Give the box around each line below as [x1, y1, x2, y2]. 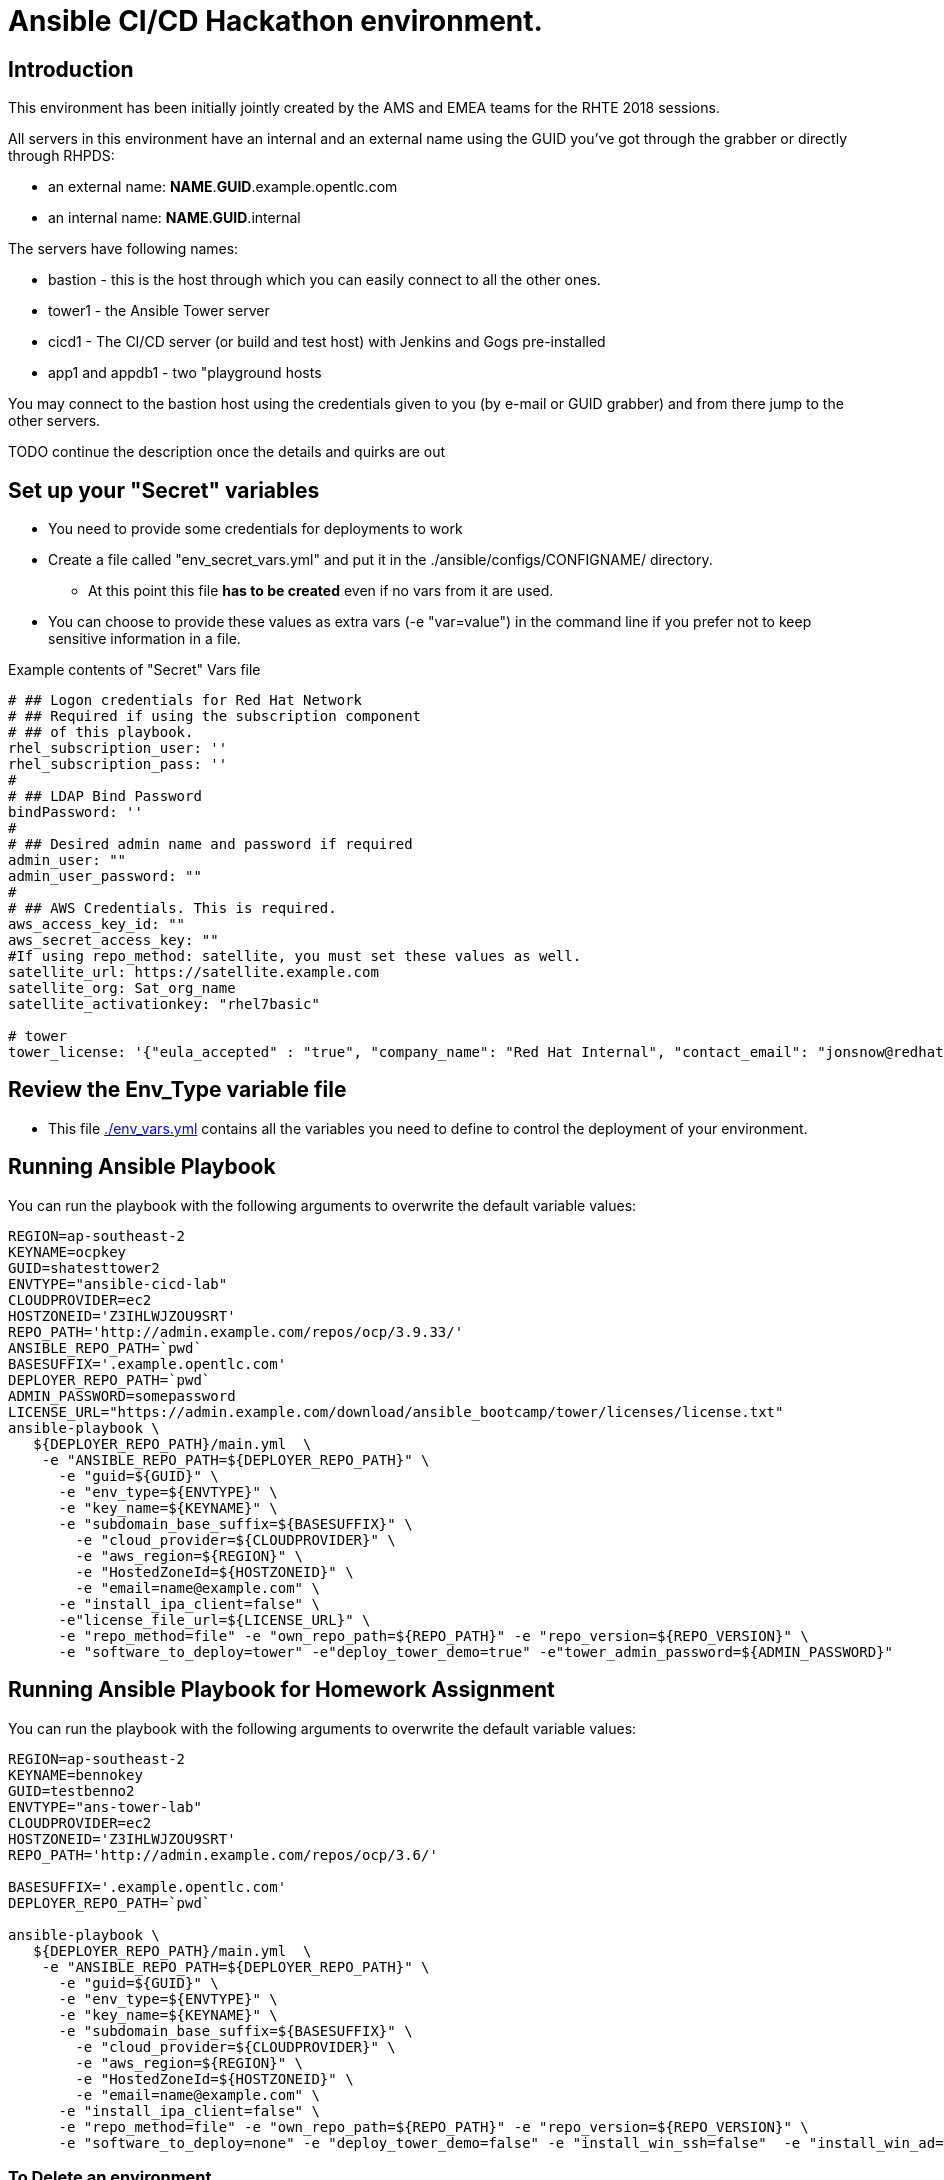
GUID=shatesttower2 [8, 1259, 160, 1276]
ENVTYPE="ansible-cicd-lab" [8, 1275, 228, 1292]
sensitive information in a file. [48, 630, 241, 648]
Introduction [8, 56, 134, 82]
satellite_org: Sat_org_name [8, 980, 236, 997]
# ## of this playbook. [8, 724, 194, 741]
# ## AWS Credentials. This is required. [8, 900, 337, 917]
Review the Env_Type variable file [8, 1077, 347, 1103]
